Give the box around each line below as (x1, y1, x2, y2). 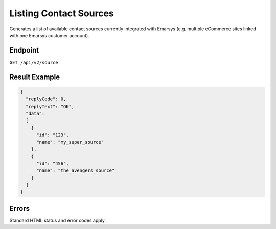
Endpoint (9, 46, 39, 55)
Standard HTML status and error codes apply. (9, 217, 106, 223)
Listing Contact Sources (9, 8, 114, 19)
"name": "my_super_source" (36, 139, 104, 145)
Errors (9, 204, 30, 213)
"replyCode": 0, (26, 96, 66, 102)
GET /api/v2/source (9, 59, 58, 65)
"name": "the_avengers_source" (36, 168, 115, 173)
